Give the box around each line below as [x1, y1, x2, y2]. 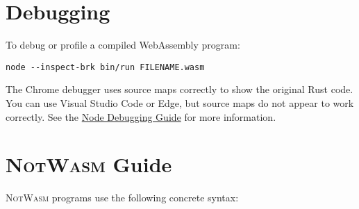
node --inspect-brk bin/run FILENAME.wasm [6, 62, 205, 72]
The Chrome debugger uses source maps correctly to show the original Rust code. [6, 82, 353, 97]
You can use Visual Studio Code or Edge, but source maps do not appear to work [6, 95, 354, 110]
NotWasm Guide [6, 150, 172, 178]
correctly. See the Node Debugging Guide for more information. [6, 109, 276, 124]
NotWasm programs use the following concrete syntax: [6, 190, 239, 205]
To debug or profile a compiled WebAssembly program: [6, 37, 240, 52]
